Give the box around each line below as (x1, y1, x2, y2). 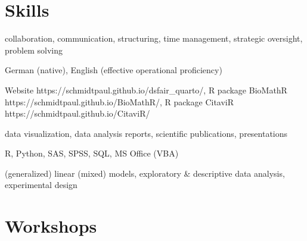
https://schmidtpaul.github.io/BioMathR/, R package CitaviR (5, 95, 234, 108)
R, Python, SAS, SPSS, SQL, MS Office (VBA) (5, 147, 179, 159)
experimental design (5, 179, 77, 191)
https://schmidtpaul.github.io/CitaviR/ (5, 107, 150, 120)
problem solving (5, 43, 63, 56)
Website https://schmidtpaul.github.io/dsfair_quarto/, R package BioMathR (5, 83, 287, 96)
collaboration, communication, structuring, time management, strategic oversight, (5, 32, 303, 45)
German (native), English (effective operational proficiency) (5, 64, 222, 76)
